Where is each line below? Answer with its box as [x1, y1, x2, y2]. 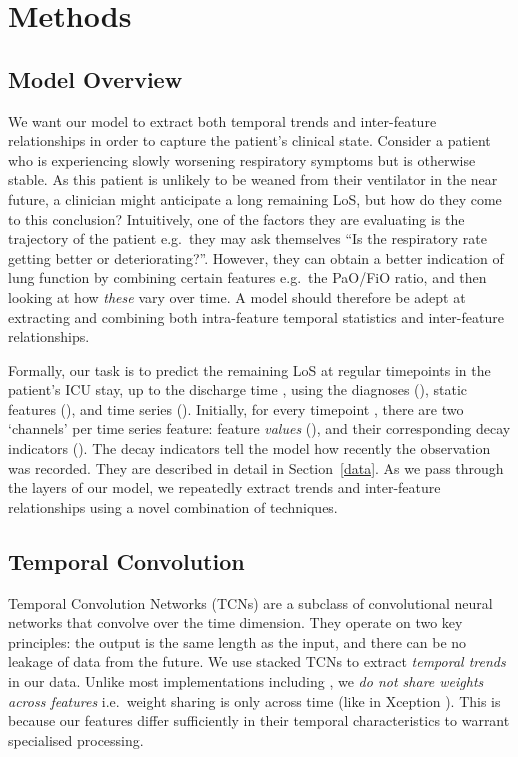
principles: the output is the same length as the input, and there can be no [8, 631, 467, 652]
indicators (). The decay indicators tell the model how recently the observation [8, 438, 491, 459]
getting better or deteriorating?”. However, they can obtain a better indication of [8, 247, 504, 268]
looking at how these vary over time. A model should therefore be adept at [8, 286, 466, 307]
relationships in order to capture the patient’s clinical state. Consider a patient [8, 130, 491, 151]
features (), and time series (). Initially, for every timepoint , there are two [8, 398, 464, 419]
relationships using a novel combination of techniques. [8, 496, 338, 517]
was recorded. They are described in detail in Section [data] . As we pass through [8, 457, 504, 478]
